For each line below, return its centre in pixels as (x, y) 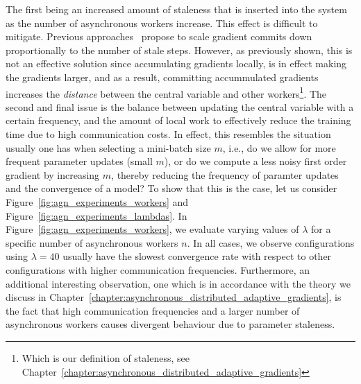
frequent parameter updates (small (79, 161)
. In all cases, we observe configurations (271, 242)
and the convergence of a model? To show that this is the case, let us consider (171, 188)
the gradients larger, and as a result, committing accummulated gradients (162, 77)
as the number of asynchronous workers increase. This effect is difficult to (162, 23)
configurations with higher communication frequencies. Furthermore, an (158, 269)
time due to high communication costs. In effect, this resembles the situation (168, 134)
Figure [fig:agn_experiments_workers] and (97, 201)
